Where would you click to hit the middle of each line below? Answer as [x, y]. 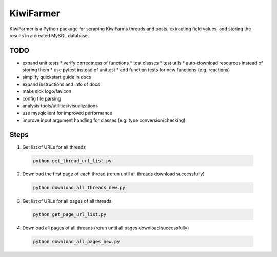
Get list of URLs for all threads [54, 147]
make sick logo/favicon [47, 91]
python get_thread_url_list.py [73, 161]
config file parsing [42, 98]
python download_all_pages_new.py [76, 241]
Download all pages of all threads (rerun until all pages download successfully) [106, 228]
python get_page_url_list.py [70, 214]
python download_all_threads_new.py [79, 187]
